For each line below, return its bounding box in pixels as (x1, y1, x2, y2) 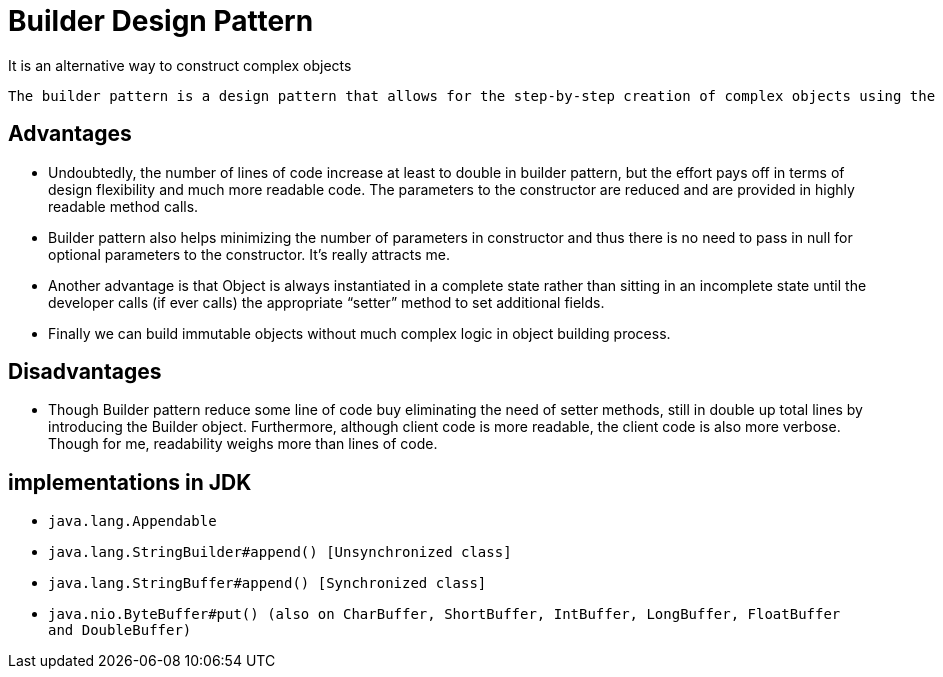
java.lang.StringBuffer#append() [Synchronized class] (48, 575, 487, 592)
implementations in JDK (8, 469, 252, 495)
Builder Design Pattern (8, 4, 314, 38)
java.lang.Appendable (48, 513, 217, 530)
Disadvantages (8, 359, 162, 385)
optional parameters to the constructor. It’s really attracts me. (48, 245, 450, 263)
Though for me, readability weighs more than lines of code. (48, 435, 438, 453)
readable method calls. (48, 197, 199, 215)
